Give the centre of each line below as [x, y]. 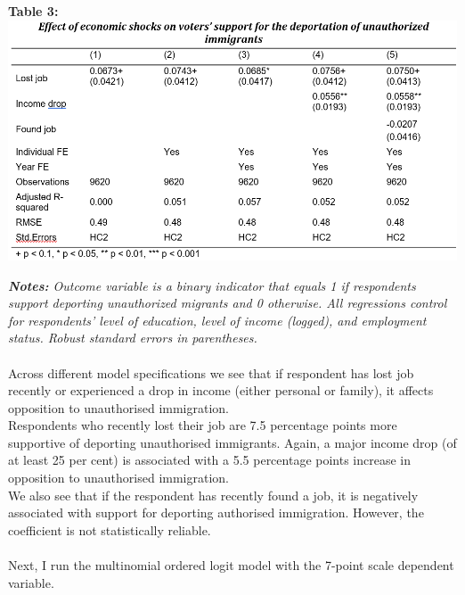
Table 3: [33, 11]
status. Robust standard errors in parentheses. [133, 338]
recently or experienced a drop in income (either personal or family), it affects [221, 390]
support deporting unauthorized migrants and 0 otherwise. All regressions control [228, 303]
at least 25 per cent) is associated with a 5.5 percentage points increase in [210, 460]
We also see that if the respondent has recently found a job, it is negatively [213, 495]
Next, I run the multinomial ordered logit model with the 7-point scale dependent [231, 565]
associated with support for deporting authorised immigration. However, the [216, 512]
